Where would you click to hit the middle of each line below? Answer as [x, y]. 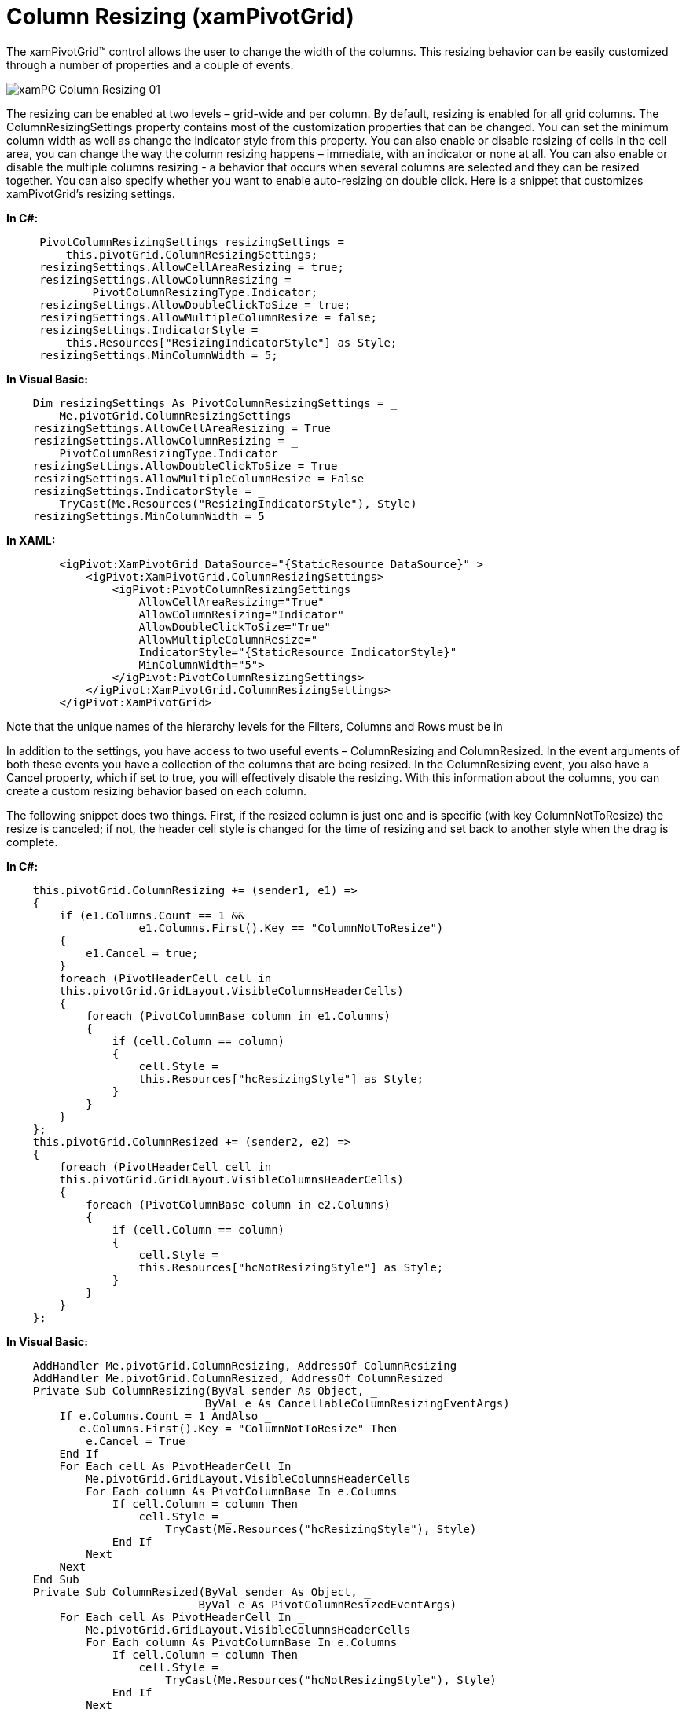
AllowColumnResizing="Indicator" [241, 614]
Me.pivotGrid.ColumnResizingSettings [175, 415]
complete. [32, 842]
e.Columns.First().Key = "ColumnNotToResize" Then [238, 1428]
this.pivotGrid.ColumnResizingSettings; [192, 254]
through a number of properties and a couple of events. [150, 64]
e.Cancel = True [136, 1441]
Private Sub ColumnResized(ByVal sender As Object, [195, 1592]
